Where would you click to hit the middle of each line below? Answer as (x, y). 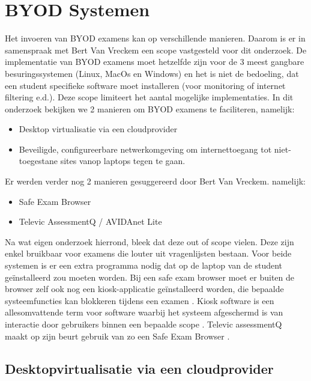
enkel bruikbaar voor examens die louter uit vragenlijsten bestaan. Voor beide (148, 253)
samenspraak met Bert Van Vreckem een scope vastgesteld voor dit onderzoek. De (156, 50)
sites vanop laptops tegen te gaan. (123, 161)
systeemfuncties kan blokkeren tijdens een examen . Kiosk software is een (140, 300)
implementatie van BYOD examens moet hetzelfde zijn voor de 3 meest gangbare (155, 62)
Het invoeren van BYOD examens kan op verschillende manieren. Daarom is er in (155, 38)
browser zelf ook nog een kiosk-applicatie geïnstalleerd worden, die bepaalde (144, 289)
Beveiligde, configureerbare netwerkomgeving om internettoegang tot (145, 149)
